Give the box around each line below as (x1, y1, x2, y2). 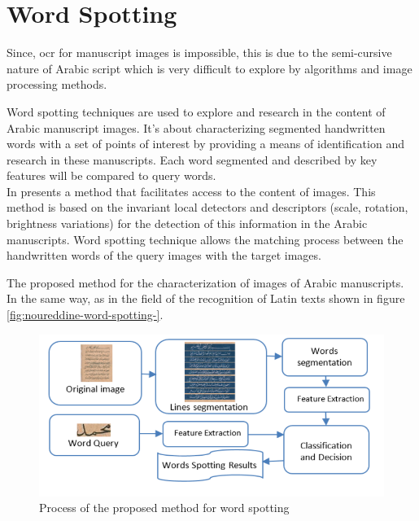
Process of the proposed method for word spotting (39, 499, 290, 516)
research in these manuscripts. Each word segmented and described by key (7, 151, 378, 168)
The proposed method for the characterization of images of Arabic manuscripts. (7, 274, 404, 291)
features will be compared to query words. (7, 167, 216, 184)
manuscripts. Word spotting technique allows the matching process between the (7, 230, 404, 247)
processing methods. (7, 76, 107, 93)
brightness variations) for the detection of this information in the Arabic (7, 215, 368, 232)
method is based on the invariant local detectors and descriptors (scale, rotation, (7, 199, 408, 216)
